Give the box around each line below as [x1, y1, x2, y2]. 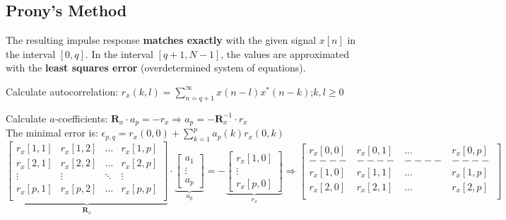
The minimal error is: [6, 125, 98, 140]
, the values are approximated [220, 46, 350, 61]
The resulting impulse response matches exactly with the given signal [6, 33, 317, 47]
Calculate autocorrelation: [6, 83, 119, 98]
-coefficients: [54, 110, 108, 125]
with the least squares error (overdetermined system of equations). [6, 60, 306, 75]
